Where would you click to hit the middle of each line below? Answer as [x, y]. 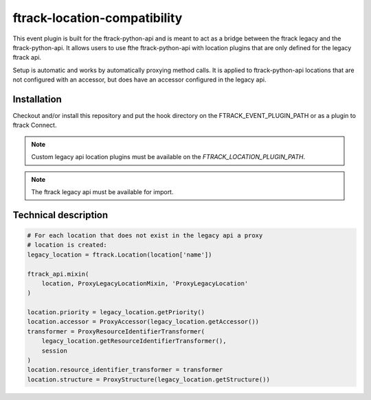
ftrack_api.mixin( [58, 274]
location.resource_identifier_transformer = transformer [125, 370]
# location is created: [67, 245]
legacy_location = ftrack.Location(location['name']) [120, 255]
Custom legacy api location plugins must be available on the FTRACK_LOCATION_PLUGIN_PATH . [168, 157]
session [55, 351]
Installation [37, 99]
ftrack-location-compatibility [98, 18]
